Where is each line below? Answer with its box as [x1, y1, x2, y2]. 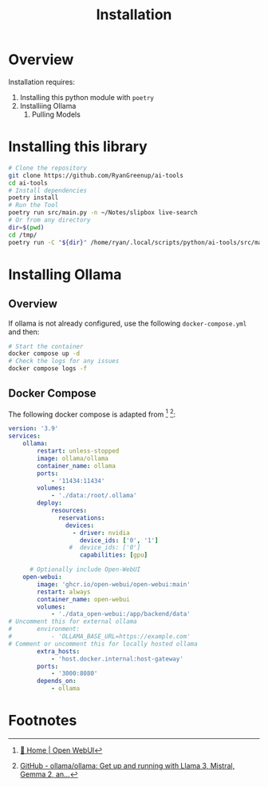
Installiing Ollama [19, 101, 77, 110]
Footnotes [8, 712, 77, 729]
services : [8, 432, 41, 441]
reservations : [58, 513, 105, 521]
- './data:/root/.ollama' [50, 492, 137, 500]
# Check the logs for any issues [8, 358, 120, 366]
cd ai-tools [8, 178, 48, 187]
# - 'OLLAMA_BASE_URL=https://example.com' [8, 633, 191, 641]
